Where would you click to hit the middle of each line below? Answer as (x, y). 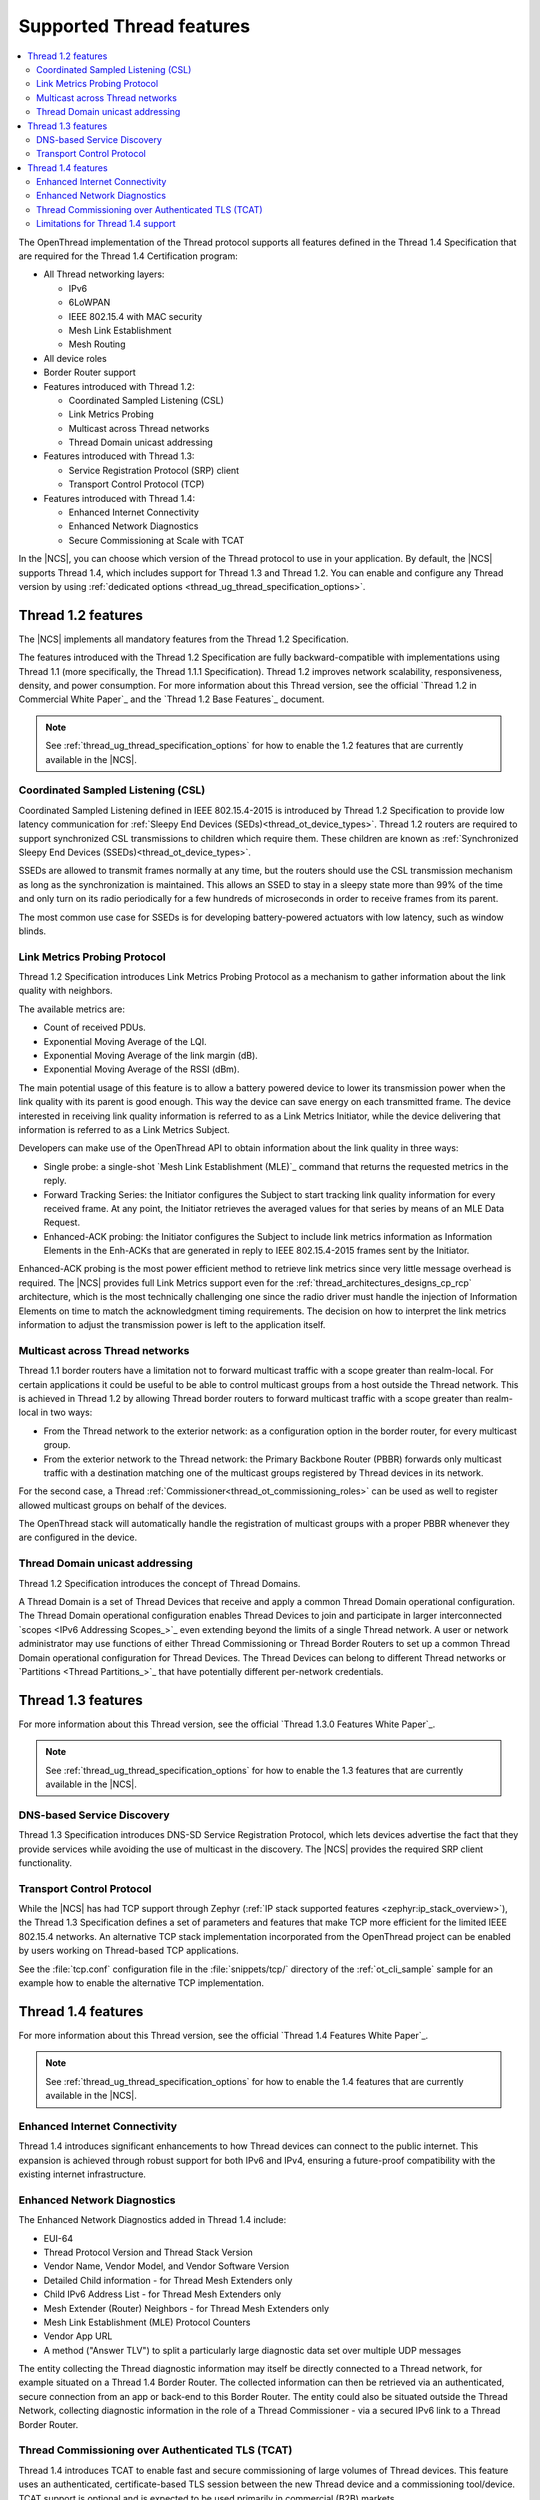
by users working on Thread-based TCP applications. (128, 1951)
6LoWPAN (89, 302)
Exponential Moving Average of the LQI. (125, 1041)
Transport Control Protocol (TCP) (136, 484)
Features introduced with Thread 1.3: (119, 456)
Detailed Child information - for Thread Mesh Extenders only (168, 2280)
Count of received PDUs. (95, 1027)
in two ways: (66, 1412)
